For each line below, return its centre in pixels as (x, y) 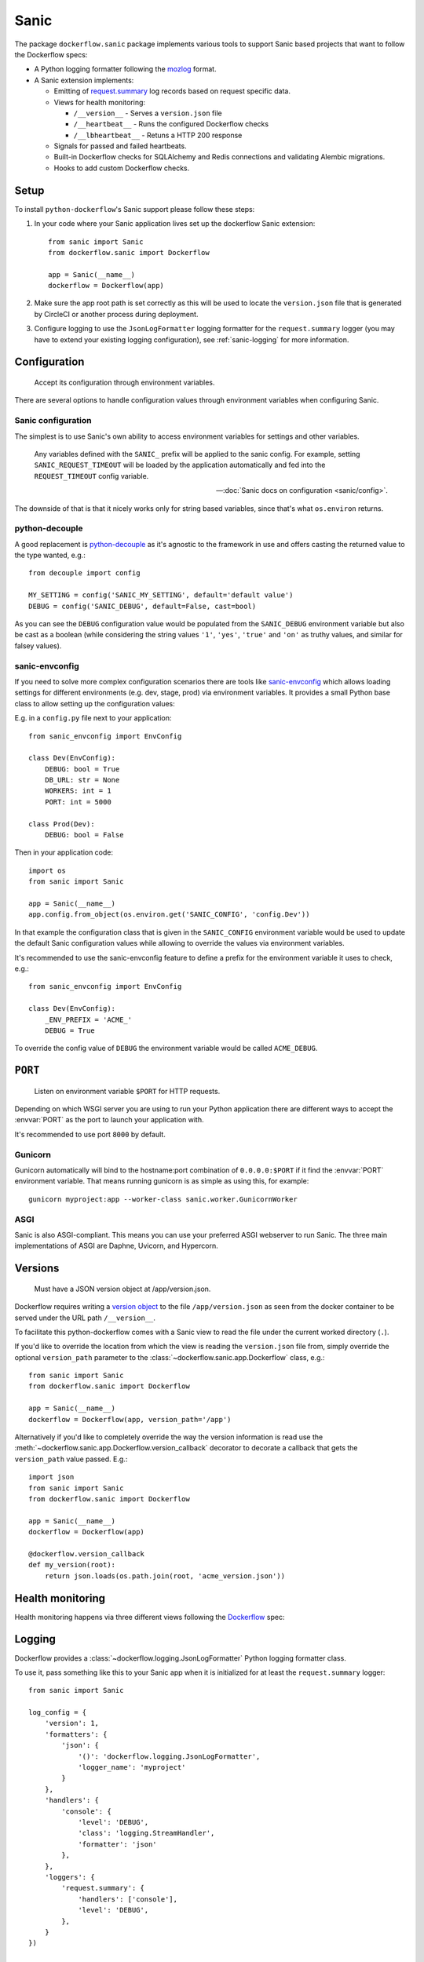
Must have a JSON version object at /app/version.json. (122, 1289)
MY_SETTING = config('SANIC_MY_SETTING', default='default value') (161, 595)
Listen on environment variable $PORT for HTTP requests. (127, 1091)
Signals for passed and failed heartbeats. (121, 146)
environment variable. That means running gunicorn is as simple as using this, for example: (162, 1181)
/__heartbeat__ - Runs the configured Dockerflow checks (171, 124)
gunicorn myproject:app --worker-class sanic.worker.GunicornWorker (163, 1199)
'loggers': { (69, 1877)
